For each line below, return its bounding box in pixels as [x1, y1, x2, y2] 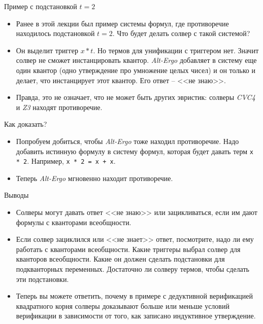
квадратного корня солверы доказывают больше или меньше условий [16, 300, 229, 311]
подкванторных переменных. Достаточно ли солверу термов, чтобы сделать [16, 264, 249, 274]
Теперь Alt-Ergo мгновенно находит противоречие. [16, 172, 173, 183]
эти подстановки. [16, 273, 69, 284]
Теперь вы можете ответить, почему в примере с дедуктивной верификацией [16, 291, 253, 301]
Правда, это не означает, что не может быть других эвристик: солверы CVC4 [16, 92, 255, 102]
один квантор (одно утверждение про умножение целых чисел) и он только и [16, 64, 255, 75]
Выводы [4, 190, 29, 200]
